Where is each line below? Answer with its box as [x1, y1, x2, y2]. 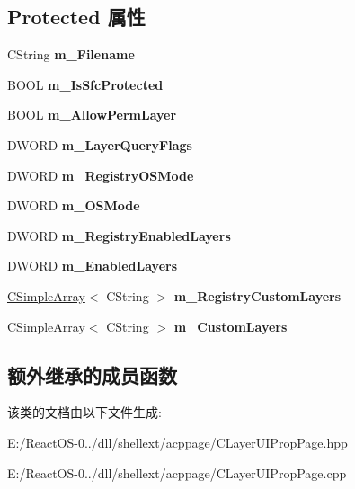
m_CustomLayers [173, 316, 288, 335]
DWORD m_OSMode [7, 196, 140, 215]
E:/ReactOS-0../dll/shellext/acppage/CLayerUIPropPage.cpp [7, 463, 347, 482]
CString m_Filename [7, 45, 135, 64]
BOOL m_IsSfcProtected [7, 75, 164, 93]
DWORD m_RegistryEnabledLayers [7, 226, 231, 244]
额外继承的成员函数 [7, 360, 177, 388]
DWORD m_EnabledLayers [7, 256, 178, 275]
